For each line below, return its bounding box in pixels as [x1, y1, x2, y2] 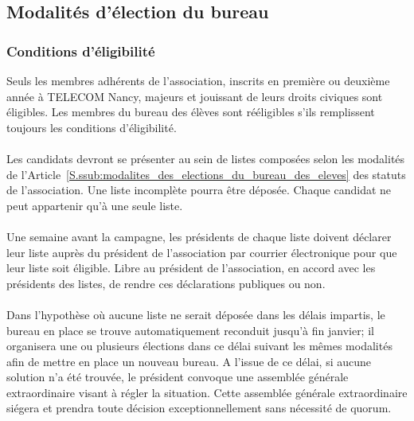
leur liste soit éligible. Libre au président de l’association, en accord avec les [6, 259, 376, 276]
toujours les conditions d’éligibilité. [6, 119, 177, 135]
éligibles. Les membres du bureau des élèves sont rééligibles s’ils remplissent [6, 103, 375, 120]
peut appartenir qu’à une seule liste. [6, 197, 183, 213]
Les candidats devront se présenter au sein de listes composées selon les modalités [6, 150, 405, 166]
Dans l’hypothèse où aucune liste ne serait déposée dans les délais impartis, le [6, 306, 385, 322]
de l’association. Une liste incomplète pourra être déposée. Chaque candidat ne [6, 181, 392, 198]
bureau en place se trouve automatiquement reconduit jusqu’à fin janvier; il [6, 322, 374, 338]
